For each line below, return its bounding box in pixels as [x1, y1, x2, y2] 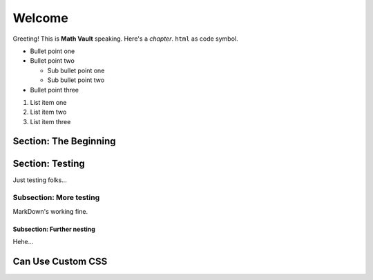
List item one [30, 98, 67, 106]
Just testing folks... [12, 176, 67, 184]
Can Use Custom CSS [12, 255, 108, 267]
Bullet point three [30, 86, 79, 94]
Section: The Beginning [12, 135, 117, 148]
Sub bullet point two [47, 76, 105, 84]
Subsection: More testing [12, 193, 100, 203]
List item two [30, 108, 67, 117]
